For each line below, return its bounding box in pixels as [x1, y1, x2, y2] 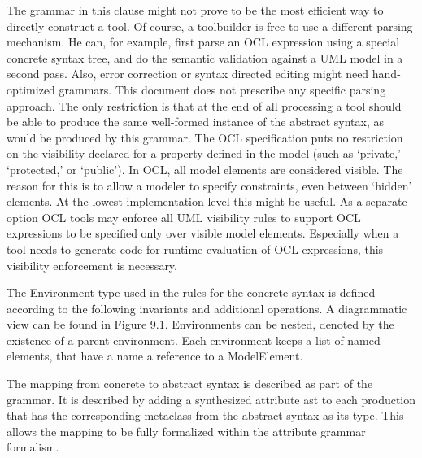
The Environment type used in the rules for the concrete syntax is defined [7, 284, 376, 301]
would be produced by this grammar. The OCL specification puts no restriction [7, 129, 403, 146]
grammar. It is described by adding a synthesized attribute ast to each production [7, 390, 416, 408]
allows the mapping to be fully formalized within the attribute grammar [7, 422, 366, 439]
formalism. [7, 438, 59, 456]
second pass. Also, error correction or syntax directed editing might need [7, 65, 369, 82]
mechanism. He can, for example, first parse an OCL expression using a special [7, 33, 400, 50]
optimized [7, 81, 55, 98]
